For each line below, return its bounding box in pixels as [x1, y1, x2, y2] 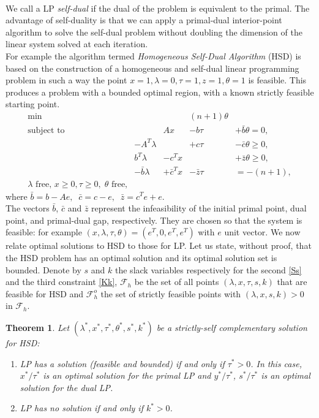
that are [277, 275, 307, 288]
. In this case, [250, 357, 302, 370]
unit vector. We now [224, 226, 301, 238]
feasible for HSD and [6, 287, 84, 300]
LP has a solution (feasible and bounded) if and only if [20, 357, 225, 370]
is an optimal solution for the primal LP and [43, 369, 211, 382]
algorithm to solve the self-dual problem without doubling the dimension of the [6, 25, 302, 38]
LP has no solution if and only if [20, 401, 143, 414]
